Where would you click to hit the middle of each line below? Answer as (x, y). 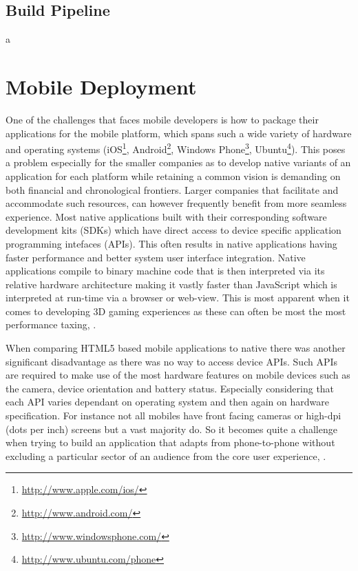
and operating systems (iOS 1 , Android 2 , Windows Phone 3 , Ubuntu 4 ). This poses (176, 148)
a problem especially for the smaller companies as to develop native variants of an (178, 162)
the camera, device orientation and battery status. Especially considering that (170, 388)
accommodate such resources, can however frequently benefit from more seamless (176, 203)
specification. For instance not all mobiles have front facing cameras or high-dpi (173, 415)
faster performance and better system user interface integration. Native (156, 257)
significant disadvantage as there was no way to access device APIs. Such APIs (172, 361)
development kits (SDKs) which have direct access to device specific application (173, 230)
